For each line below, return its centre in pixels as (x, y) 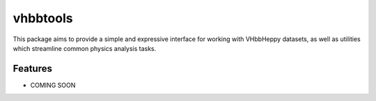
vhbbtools (43, 18)
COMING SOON (53, 85)
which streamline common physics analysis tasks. (85, 48)
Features (32, 69)
